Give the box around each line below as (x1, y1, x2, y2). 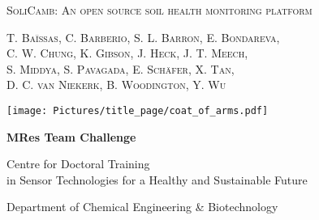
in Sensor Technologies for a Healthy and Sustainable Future (6, 171, 308, 188)
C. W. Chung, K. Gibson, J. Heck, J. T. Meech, (6, 44, 248, 61)
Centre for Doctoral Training (6, 155, 150, 172)
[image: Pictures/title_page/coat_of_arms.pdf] (6, 104, 269, 116)
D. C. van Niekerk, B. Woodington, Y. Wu (6, 76, 226, 93)
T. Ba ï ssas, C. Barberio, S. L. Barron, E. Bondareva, (6, 28, 280, 45)
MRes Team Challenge (6, 128, 136, 145)
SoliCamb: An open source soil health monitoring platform (6, 2, 313, 18)
